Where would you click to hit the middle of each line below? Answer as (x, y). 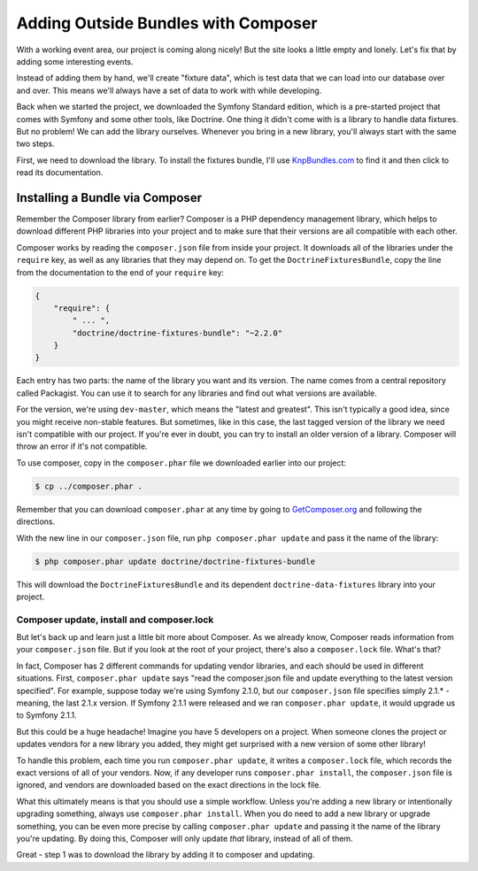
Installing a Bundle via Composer (109, 198)
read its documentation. (60, 173)
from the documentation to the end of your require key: (120, 272)
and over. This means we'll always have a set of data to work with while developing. (169, 90)
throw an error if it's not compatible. (82, 446)
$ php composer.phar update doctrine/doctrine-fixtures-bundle (175, 561)
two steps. (35, 144)
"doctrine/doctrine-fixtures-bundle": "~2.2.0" (177, 333)
